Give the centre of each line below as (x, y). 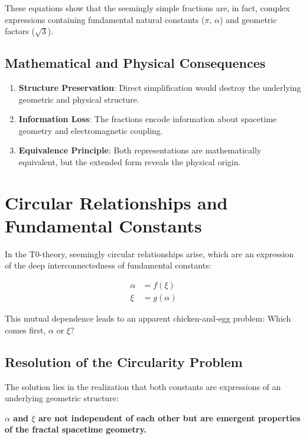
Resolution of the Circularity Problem (124, 361)
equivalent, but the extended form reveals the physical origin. (130, 161)
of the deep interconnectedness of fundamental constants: (108, 265)
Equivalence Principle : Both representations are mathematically (140, 150)
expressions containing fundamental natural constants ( (105, 19)
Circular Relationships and (116, 202)
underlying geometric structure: (62, 398)
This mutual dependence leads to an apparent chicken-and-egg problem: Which (148, 318)
